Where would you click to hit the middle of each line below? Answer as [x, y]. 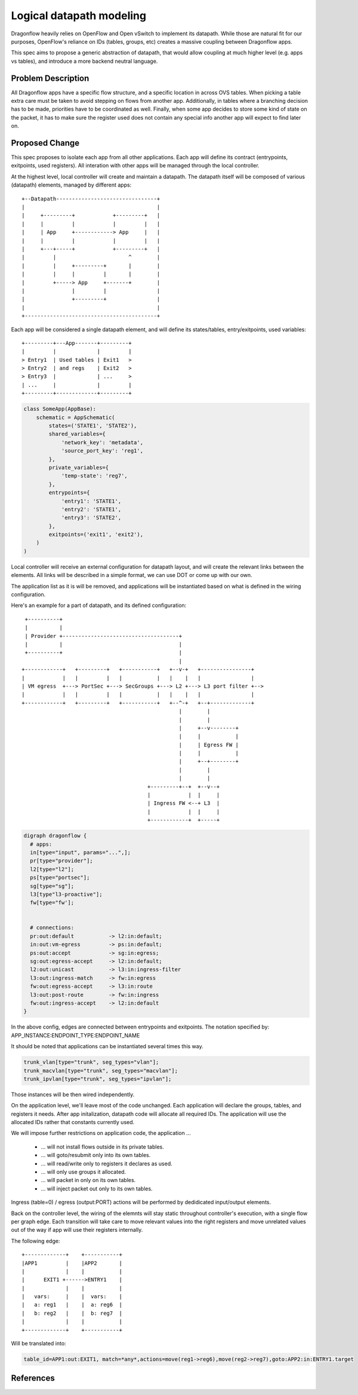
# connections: [52, 928]
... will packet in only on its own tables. [88, 1180]
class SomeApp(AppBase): [60, 409]
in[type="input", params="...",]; [81, 852]
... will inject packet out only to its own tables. [97, 1188]
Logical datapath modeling [78, 16]
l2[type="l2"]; [52, 869]
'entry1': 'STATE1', [91, 501]
